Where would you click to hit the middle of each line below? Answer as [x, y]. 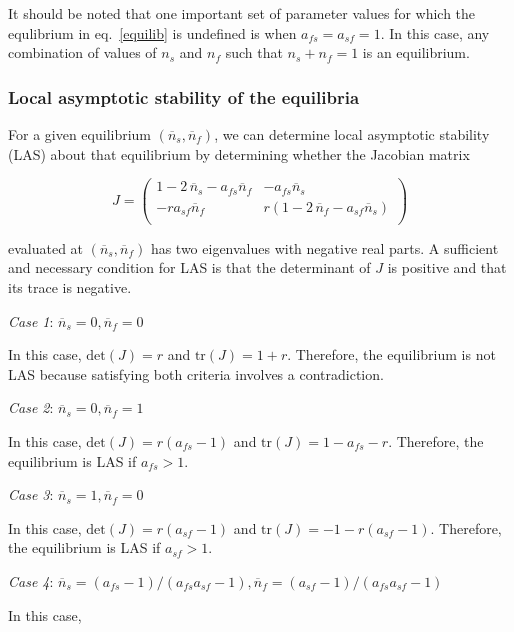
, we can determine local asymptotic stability [352, 134]
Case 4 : [31, 580]
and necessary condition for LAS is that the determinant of [189, 267]
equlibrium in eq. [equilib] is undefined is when [152, 32]
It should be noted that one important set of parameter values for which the [242, 13]
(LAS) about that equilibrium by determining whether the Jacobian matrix [239, 153]
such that [254, 52]
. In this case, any [435, 32]
